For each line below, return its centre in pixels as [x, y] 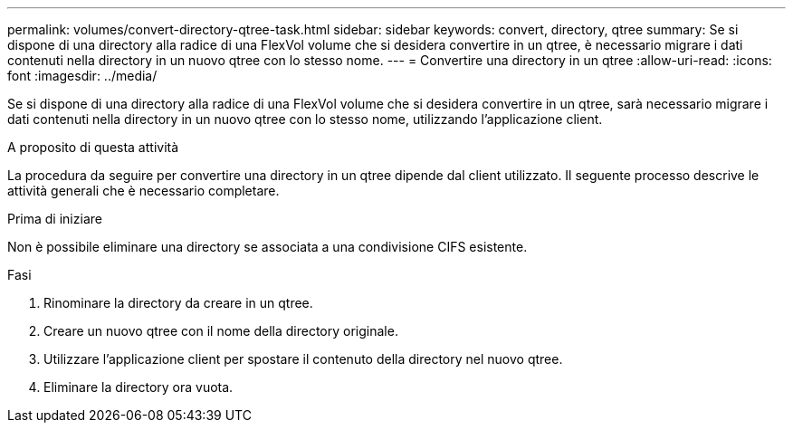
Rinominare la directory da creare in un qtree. [178, 303]
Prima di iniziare [55, 219]
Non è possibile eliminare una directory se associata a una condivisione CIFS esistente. [268, 247]
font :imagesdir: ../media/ [82, 76]
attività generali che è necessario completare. [143, 191]
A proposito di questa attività [93, 147]
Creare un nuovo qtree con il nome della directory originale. [221, 331]
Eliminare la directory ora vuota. [139, 387]
